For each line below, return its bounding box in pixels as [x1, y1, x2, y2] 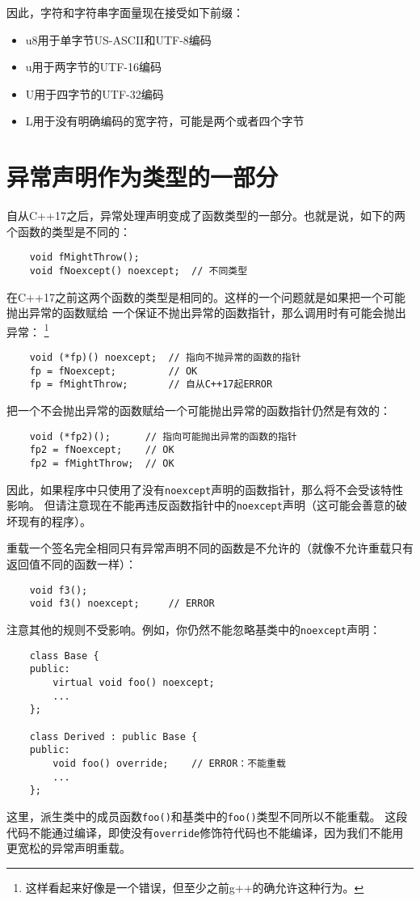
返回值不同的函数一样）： [6, 556, 136, 573]
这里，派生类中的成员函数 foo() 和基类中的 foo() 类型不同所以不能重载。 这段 [6, 807, 408, 824]
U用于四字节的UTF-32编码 [25, 85, 164, 102]
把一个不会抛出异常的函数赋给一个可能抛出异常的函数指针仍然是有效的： [6, 402, 391, 418]
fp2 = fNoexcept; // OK [29, 444, 174, 456]
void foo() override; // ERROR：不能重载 [52, 757, 286, 769]
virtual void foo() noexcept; [52, 676, 215, 688]
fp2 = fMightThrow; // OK [29, 457, 174, 469]
